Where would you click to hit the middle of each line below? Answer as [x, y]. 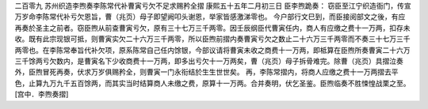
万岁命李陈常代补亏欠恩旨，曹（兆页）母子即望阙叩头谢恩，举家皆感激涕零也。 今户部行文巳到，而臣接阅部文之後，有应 [210, 17]
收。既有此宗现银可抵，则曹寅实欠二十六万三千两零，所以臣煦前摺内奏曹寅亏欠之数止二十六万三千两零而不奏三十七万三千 [212, 39]
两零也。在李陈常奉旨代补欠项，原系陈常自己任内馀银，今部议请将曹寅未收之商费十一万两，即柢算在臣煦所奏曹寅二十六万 [212, 50]
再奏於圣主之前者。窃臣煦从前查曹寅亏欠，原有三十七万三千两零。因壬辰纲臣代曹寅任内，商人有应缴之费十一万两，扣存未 [212, 28]
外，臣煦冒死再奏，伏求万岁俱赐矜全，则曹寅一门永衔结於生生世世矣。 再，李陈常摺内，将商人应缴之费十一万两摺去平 [206, 72]
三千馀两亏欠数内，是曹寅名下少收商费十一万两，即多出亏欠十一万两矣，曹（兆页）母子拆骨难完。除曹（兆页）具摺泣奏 [209, 61]
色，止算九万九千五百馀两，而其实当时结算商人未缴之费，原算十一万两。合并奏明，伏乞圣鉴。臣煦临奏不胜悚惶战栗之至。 [212, 83]
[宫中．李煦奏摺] [42, 94]
